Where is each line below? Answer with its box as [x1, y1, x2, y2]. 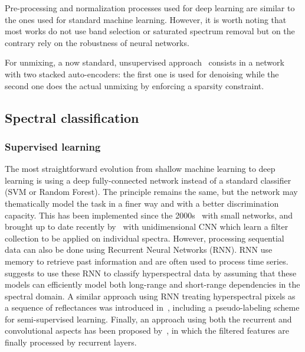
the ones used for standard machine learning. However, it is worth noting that [5, 13, 287, 25]
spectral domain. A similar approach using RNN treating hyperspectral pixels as [5, 289, 296, 302]
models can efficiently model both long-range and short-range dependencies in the [5, 278, 300, 291]
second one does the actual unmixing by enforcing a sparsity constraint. [5, 79, 264, 92]
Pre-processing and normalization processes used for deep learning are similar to [5, 2, 295, 14]
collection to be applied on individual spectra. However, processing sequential [5, 232, 284, 244]
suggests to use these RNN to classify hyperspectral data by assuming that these [5, 266, 297, 279]
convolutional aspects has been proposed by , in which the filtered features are [5, 324, 289, 337]
